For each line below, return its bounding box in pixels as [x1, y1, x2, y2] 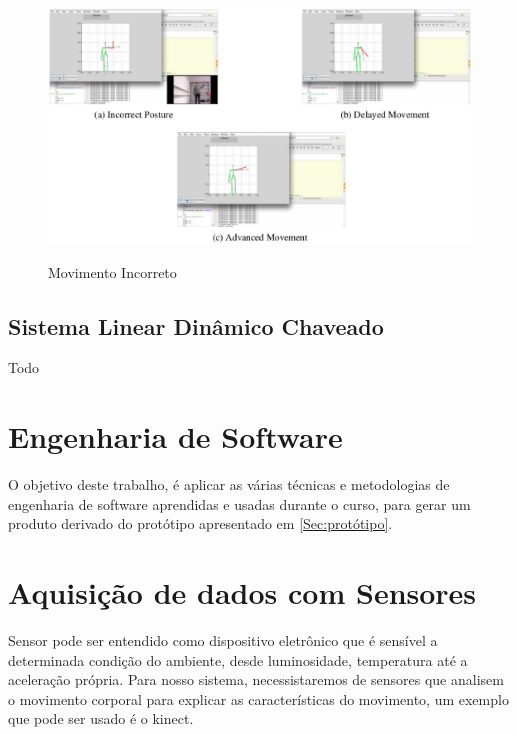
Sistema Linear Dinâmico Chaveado [8, 310, 384, 341]
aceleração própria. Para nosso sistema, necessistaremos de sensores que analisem [8, 669, 504, 690]
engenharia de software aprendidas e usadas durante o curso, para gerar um [8, 493, 471, 514]
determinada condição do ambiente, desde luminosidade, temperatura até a [8, 649, 468, 670]
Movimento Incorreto [48, 261, 177, 282]
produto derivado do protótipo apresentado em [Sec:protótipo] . [8, 513, 393, 534]
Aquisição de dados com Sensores [8, 572, 477, 613]
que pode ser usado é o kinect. [8, 708, 194, 729]
